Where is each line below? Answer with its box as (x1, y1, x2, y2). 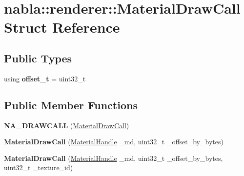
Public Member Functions (4, 97, 138, 112)
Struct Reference (4, 17, 120, 37)
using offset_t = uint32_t (4, 73, 86, 83)
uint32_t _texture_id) (4, 162, 73, 173)
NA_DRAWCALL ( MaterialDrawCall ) (4, 120, 129, 130)
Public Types (4, 50, 72, 65)
